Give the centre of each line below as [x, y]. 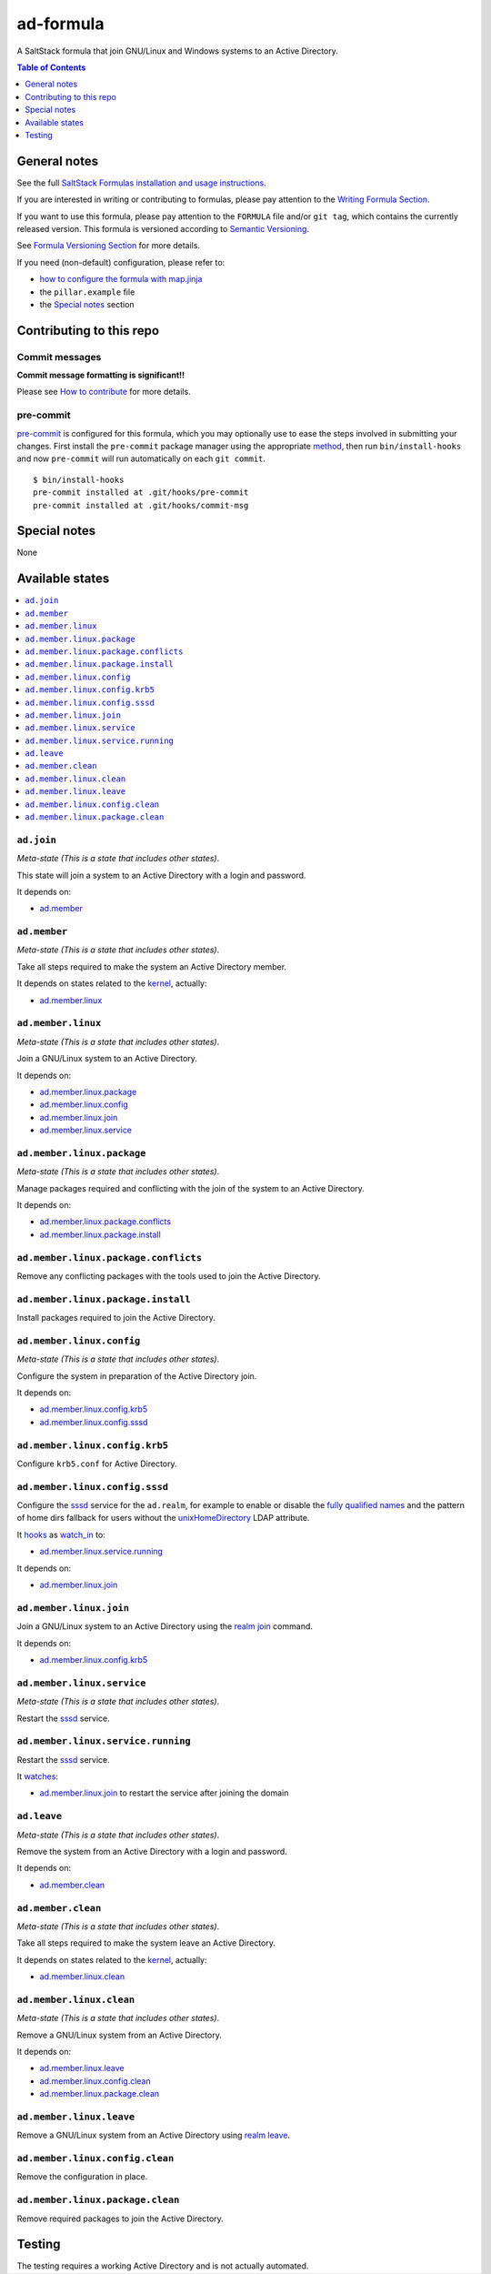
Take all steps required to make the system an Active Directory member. [151, 966]
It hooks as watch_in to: [61, 1534]
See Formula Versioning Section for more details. [108, 246]
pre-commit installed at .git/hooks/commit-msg [141, 505]
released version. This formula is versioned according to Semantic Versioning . [163, 228]
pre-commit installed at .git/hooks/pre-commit [141, 493]
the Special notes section [87, 304]
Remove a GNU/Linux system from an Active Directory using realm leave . [154, 2135]
